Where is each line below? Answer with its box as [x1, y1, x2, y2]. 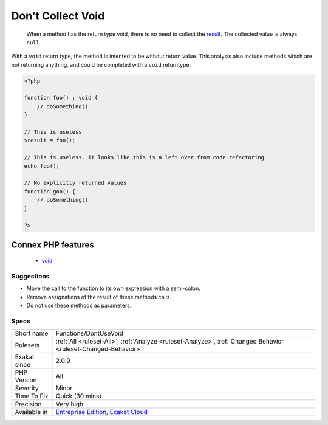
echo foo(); [24, 162, 60, 170]
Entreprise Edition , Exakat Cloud [55, 408, 148, 416]
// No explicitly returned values [24, 179, 127, 187]
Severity [15, 384, 39, 392]
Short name [15, 329, 49, 337]
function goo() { [24, 188, 76, 195]
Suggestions [11, 272, 50, 281]
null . [26, 38, 41, 46]
